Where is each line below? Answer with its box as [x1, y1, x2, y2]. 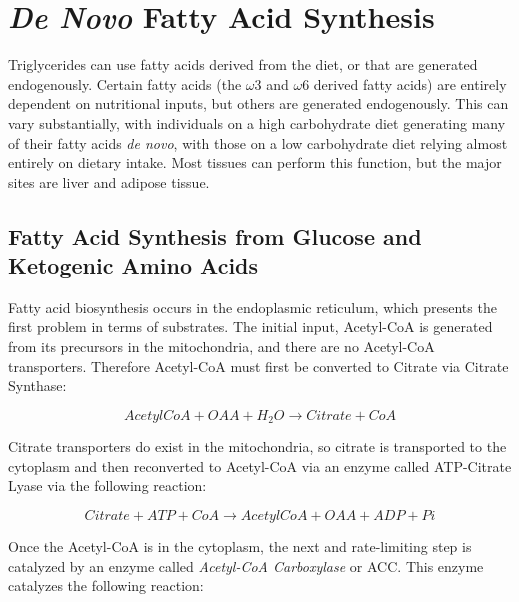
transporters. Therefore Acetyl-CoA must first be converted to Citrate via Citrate [8, 355, 509, 376]
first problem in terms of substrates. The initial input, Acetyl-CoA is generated [8, 316, 493, 337]
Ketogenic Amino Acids [8, 250, 259, 281]
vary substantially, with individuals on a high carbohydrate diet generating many [8, 112, 506, 133]
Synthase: [8, 375, 67, 396]
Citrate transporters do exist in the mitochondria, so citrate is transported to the [8, 436, 507, 457]
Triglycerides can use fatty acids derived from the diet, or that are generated [8, 54, 478, 75]
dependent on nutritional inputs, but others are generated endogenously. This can [8, 93, 509, 114]
